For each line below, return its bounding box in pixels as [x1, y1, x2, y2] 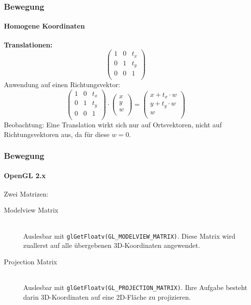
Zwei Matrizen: [4, 188, 48, 198]
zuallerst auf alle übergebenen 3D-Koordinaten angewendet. [23, 240, 200, 250]
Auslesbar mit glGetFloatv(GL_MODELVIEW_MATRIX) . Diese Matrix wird [23, 230, 236, 241]
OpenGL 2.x [4, 170, 46, 180]
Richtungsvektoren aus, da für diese [4, 129, 110, 139]
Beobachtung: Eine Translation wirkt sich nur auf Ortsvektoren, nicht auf [4, 120, 222, 130]
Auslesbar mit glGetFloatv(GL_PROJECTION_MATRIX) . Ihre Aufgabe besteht [23, 282, 248, 292]
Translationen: [4, 39, 53, 49]
